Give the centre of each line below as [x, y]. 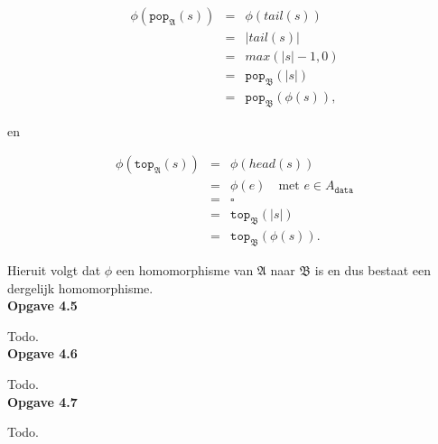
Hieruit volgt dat [54, 270]
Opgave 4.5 [42, 305]
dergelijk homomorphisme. [80, 287]
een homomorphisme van [185, 270]
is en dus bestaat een [373, 270]
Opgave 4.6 [42, 353]
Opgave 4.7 [42, 401]
